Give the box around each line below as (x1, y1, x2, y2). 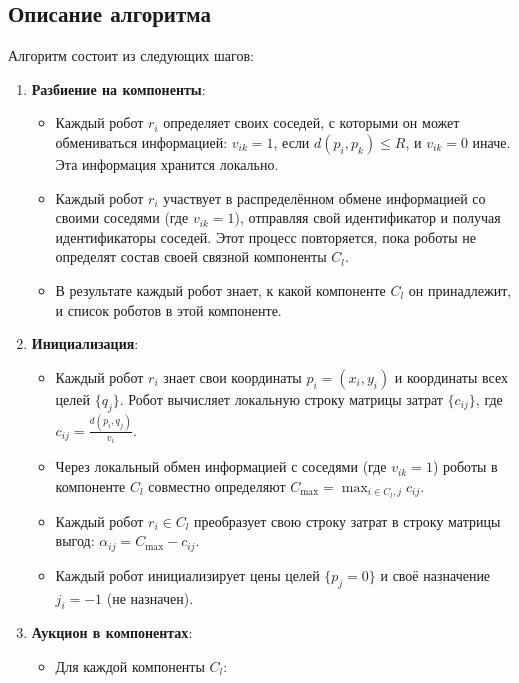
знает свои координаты (163, 366, 302, 387)
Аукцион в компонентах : (31, 622, 193, 643)
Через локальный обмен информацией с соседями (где (55, 456, 387, 477)
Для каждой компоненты (55, 656, 205, 676)
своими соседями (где (55, 207, 189, 228)
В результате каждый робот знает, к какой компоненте (55, 279, 386, 300)
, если (273, 131, 310, 152)
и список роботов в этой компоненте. (55, 299, 282, 320)
